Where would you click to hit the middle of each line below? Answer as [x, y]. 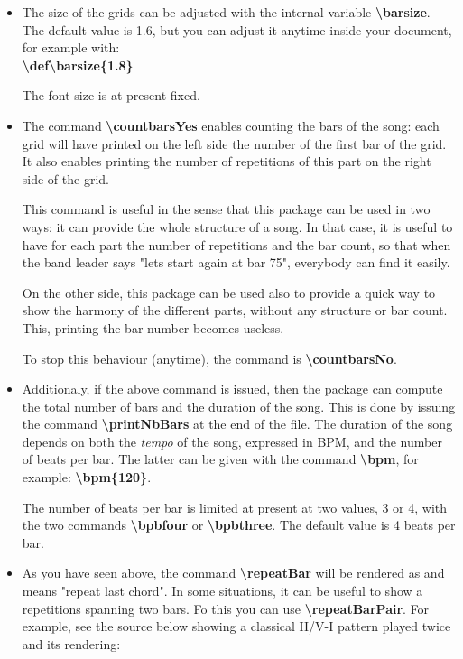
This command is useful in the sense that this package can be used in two [226, 209]
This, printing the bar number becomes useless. [153, 327]
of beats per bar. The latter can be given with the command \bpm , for [220, 459]
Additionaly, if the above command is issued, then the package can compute [232, 389]
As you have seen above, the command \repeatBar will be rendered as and [233, 573]
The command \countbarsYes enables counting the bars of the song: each [231, 125]
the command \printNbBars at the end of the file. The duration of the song [237, 424]
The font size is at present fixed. [111, 95]
